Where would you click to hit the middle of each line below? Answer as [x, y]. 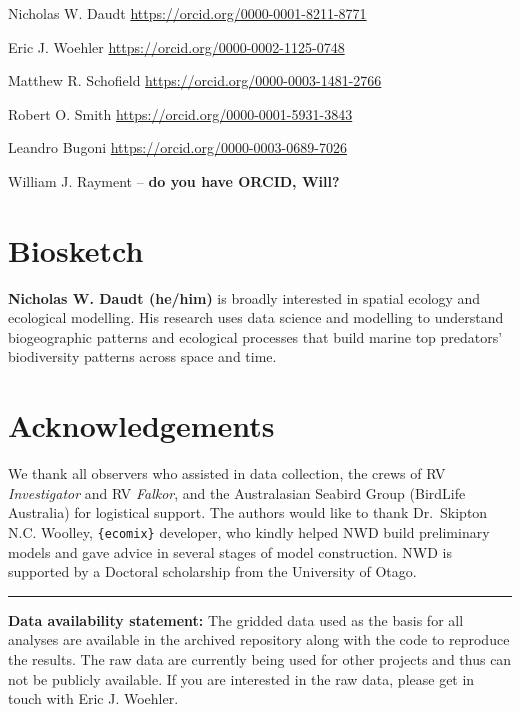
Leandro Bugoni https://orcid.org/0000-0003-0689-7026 [177, 147]
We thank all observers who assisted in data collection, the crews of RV [227, 473]
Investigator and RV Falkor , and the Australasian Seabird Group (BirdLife [237, 492]
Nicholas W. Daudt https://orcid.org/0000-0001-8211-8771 [187, 13]
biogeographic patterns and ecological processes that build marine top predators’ [255, 336]
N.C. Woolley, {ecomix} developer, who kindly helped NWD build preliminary [249, 531]
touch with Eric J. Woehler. [93, 698]
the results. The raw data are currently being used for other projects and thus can [260, 659]
